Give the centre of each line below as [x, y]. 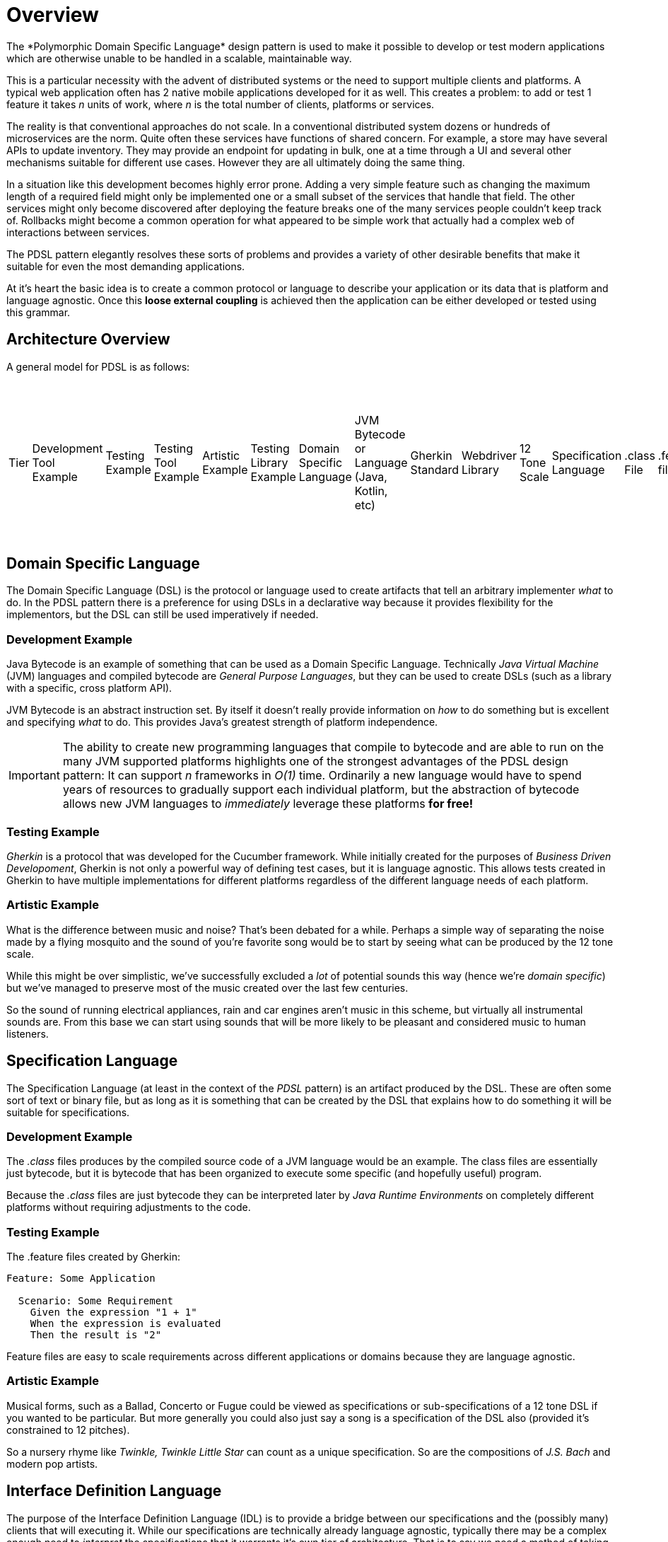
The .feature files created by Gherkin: [93, 1257]
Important [34, 776]
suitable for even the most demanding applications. [126, 266]
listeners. [28, 1033]
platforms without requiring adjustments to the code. [129, 1207]
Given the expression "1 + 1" [113, 1312]
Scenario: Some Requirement [96, 1301]
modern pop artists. [52, 1463]
